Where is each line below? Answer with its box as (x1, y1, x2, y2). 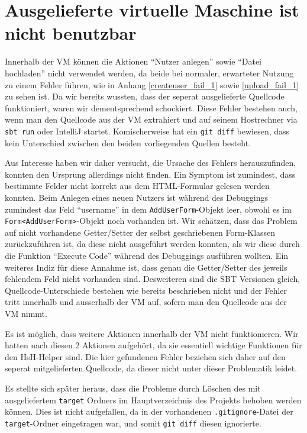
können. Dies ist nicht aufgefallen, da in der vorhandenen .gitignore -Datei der (5, 405, 293, 418)
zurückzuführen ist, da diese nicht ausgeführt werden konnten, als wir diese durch (5, 238, 300, 250)
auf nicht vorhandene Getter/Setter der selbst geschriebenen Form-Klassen (5, 226, 276, 238)
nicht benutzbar (5, 21, 137, 45)
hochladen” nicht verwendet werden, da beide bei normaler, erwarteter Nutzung (5, 66, 294, 79)
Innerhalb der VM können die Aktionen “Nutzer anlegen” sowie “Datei (5, 55, 261, 68)
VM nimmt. (5, 307, 47, 319)
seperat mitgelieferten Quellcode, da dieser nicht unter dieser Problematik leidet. (5, 362, 298, 374)
